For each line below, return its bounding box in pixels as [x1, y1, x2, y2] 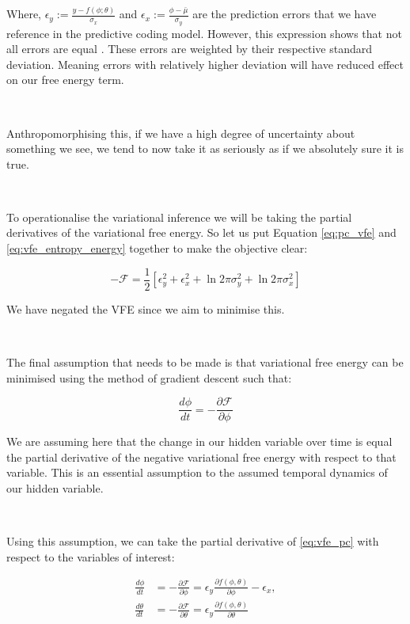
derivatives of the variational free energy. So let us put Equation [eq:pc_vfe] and [6, 224, 397, 241]
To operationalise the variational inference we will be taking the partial [6, 208, 352, 225]
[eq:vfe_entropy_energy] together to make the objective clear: [6, 240, 308, 257]
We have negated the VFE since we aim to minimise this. [6, 300, 285, 317]
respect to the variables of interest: [6, 548, 175, 565]
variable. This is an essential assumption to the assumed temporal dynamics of [6, 464, 388, 481]
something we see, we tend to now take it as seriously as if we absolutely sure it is [6, 140, 404, 157]
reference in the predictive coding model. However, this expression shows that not [6, 25, 402, 41]
